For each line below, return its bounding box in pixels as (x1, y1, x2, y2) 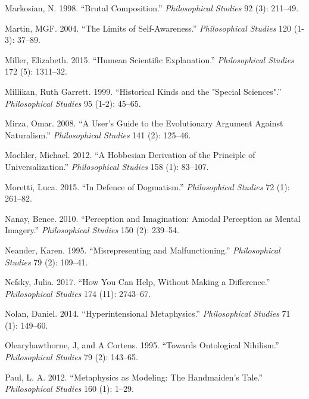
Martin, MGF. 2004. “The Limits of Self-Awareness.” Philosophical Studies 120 (5, 21, 292, 34)
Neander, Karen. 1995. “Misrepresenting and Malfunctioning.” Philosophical (5, 243, 280, 256)
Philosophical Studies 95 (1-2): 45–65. (5, 97, 141, 109)
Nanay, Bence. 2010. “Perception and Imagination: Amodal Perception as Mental (5, 212, 301, 224)
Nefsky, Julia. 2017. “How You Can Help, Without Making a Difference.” (5, 276, 270, 288)
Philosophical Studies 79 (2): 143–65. (5, 351, 138, 363)
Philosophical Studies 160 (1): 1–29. (5, 382, 134, 395)
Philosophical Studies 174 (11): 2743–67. (5, 287, 151, 299)
